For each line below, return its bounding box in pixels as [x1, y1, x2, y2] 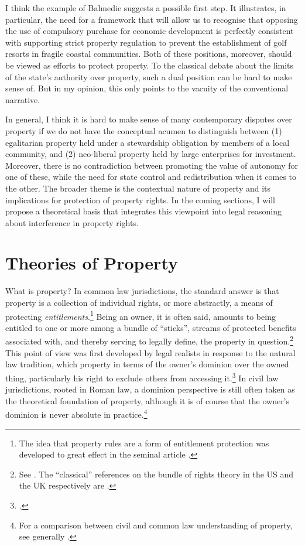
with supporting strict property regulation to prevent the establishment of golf [5, 36, 287, 48]
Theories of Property [5, 251, 179, 275]
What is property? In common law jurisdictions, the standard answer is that [5, 285, 279, 297]
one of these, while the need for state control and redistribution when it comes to [5, 170, 297, 183]
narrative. [5, 93, 40, 105]
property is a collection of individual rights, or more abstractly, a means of [5, 296, 273, 308]
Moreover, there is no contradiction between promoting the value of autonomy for [5, 159, 299, 171]
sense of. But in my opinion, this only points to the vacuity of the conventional [5, 82, 289, 94]
